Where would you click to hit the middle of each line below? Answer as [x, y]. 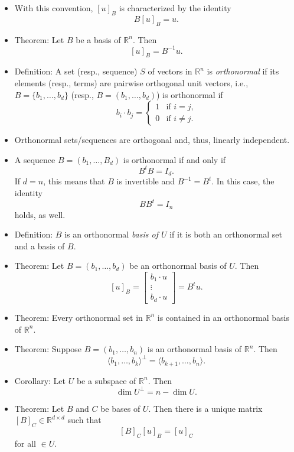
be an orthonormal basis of [178, 266]
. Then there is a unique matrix [205, 408]
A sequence [35, 159]
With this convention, [54, 8]
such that [84, 420]
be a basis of [98, 39]
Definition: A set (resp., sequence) [76, 71]
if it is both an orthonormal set [226, 234]
